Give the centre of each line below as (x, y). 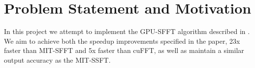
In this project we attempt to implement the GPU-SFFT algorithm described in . (127, 31)
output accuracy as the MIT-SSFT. (57, 59)
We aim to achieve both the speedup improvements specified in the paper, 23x (122, 41)
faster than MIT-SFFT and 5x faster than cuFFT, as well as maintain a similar (124, 50)
